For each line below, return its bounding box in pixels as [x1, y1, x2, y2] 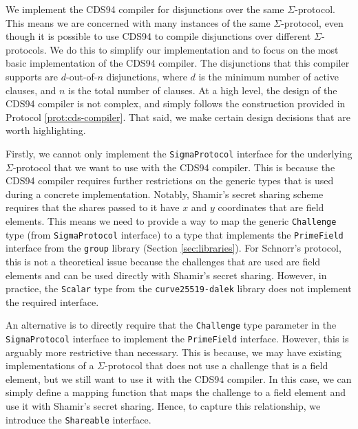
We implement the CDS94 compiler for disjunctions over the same [6, 2, 284, 16]
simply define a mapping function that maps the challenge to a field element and [6, 385, 346, 399]
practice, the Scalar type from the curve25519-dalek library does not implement [6, 281, 352, 296]
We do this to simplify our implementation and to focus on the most [50, 42, 339, 56]
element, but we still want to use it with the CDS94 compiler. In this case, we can [6, 371, 352, 386]
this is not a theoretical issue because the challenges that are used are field [6, 254, 321, 268]
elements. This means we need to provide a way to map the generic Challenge [6, 213, 337, 228]
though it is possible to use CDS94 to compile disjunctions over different [6, 29, 311, 43]
